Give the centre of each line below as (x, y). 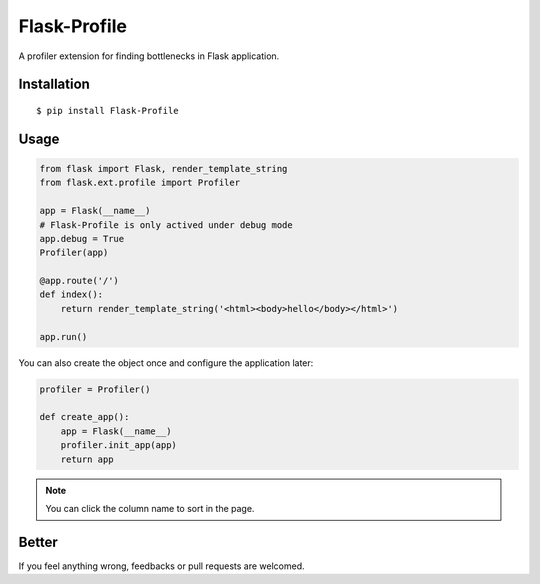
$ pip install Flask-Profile (107, 110)
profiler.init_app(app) (118, 445)
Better (38, 541)
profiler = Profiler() (95, 389)
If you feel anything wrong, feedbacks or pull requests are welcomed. (161, 566)
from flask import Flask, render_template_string (163, 168)
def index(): (71, 294)
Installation (54, 84)
